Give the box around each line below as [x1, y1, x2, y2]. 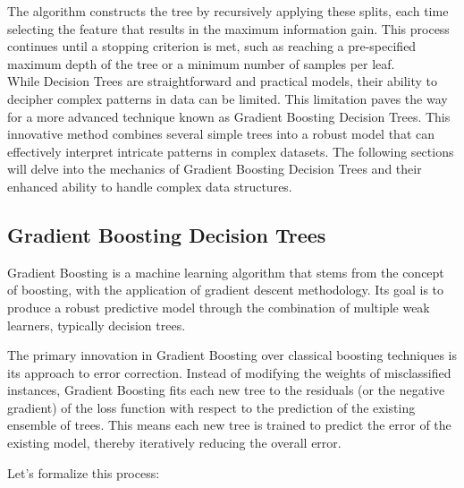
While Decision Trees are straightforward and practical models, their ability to [7, 72, 438, 90]
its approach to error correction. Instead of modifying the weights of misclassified [7, 363, 451, 381]
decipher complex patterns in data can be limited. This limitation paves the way [7, 89, 448, 107]
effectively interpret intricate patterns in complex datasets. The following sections [7, 141, 454, 160]
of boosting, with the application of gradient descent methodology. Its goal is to [7, 280, 444, 299]
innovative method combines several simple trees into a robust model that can [7, 124, 435, 143]
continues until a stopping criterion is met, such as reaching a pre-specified [7, 37, 417, 56]
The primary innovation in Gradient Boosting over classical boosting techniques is [7, 346, 457, 364]
